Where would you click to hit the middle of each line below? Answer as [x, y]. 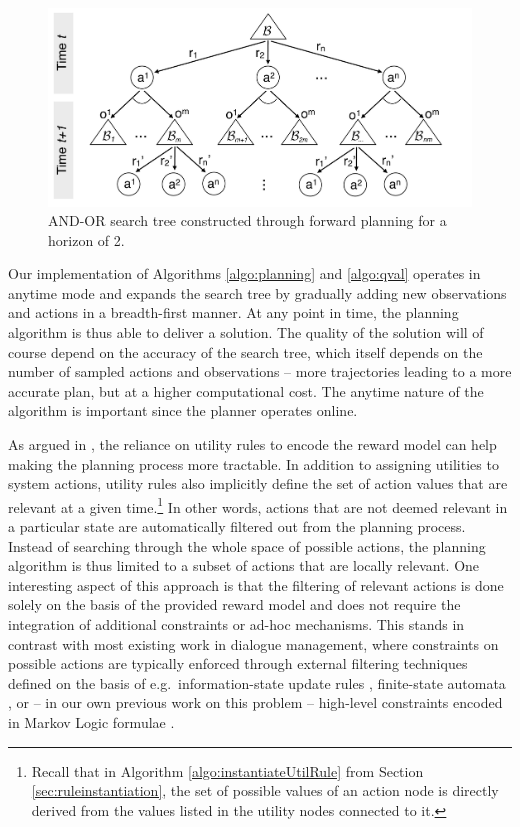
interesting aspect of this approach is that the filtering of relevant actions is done [256, 584]
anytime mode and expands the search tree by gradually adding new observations [257, 292]
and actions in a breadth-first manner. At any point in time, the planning [233, 312]
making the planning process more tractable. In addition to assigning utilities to [253, 463]
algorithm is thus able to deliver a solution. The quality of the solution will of [246, 332]
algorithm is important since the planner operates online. [183, 410]
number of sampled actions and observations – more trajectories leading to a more [260, 371]
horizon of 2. [86, 239]
